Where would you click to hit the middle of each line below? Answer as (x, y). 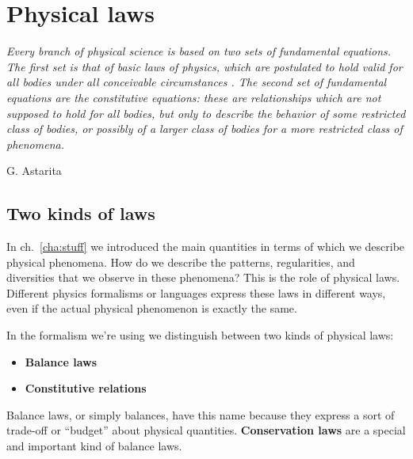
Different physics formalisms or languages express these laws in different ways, (196, 292)
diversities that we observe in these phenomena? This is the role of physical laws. (203, 277)
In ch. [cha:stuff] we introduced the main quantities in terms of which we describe (206, 247)
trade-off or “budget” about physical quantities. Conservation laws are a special (206, 430)
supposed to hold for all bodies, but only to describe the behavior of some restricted (206, 113)
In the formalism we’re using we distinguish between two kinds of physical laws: (200, 335)
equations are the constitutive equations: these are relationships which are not (194, 97)
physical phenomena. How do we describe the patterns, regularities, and (181, 262)
